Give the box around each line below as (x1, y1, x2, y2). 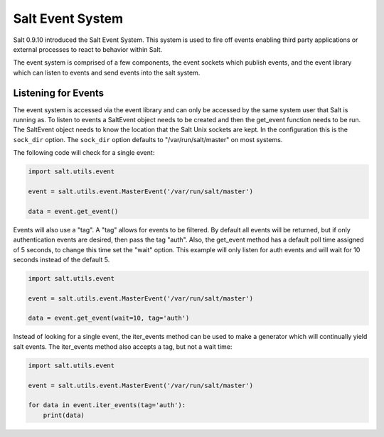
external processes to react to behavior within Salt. (13, 45, 163, 53)
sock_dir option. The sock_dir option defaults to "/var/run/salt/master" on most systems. (13, 135, 283, 144)
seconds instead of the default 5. (13, 255, 110, 264)
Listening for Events (13, 87, 105, 99)
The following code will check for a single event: (13, 149, 155, 157)
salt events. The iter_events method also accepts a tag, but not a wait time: (13, 342, 233, 351)
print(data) (43, 411, 85, 419)
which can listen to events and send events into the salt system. (13, 68, 201, 77)
